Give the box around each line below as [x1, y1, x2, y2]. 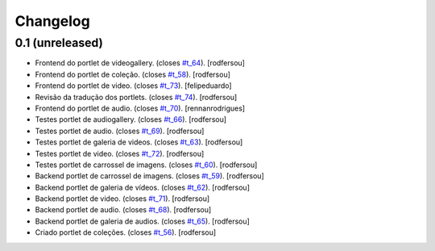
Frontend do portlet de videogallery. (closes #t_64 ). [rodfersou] [35, 58, 246, 68]
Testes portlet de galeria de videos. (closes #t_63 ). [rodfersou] [35, 137, 243, 147]
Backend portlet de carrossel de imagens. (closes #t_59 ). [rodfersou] [35, 171, 265, 181]
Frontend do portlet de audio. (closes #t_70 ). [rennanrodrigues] [35, 103, 246, 113]
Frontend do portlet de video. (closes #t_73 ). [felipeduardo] [35, 81, 233, 90]
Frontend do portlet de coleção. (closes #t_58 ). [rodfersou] [35, 69, 231, 79]
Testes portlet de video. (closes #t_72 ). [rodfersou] [35, 149, 205, 158]
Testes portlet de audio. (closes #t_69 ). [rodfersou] [35, 126, 205, 136]
